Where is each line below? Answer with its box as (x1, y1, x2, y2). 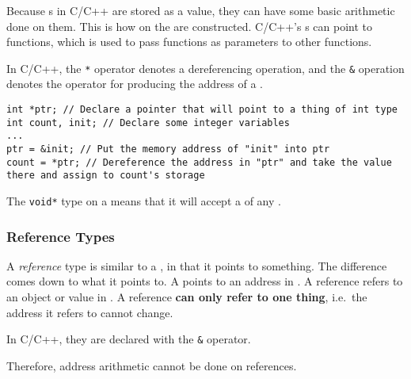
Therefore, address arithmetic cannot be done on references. (6, 357, 297, 373)
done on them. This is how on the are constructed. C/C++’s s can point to (6, 17, 373, 34)
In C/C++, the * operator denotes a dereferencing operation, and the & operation (6, 59, 405, 76)
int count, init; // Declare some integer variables (6, 117, 290, 128)
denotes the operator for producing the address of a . (6, 75, 264, 92)
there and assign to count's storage (6, 170, 205, 182)
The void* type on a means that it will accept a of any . (6, 192, 281, 209)
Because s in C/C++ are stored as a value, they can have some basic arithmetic (6, 2, 395, 18)
